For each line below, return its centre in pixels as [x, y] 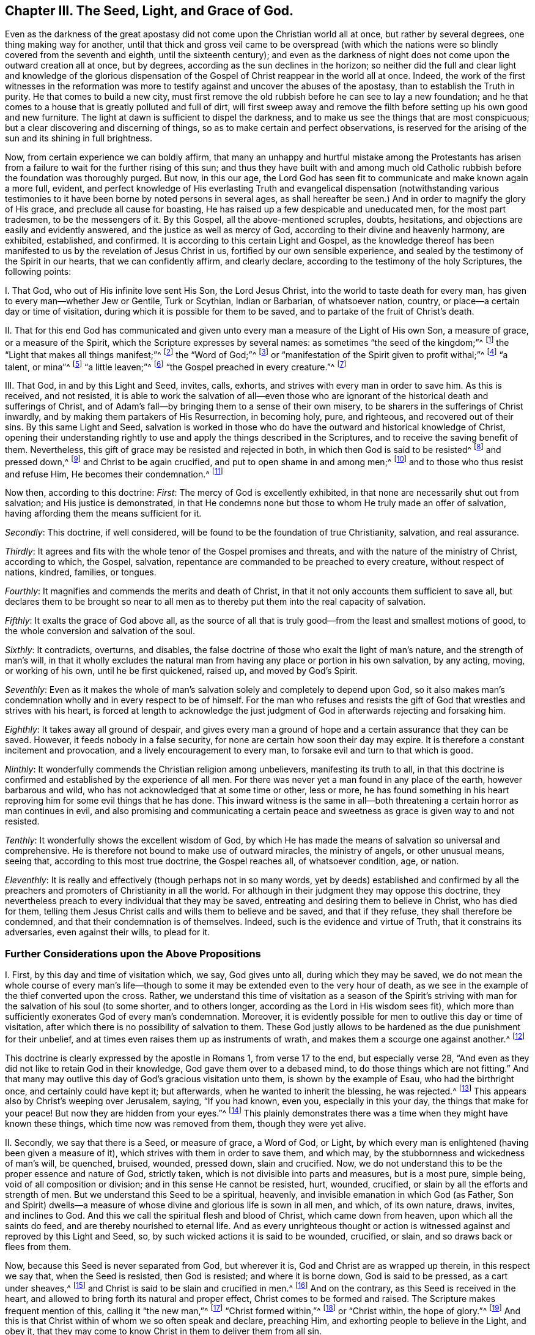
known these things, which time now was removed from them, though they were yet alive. [186, 1124]
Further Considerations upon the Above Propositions [133, 953]
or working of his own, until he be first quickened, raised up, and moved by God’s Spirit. [181, 671]
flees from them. [38, 1247]
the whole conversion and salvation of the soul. [100, 631]
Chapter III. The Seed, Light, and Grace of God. [149, 11]
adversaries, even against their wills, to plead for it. [108, 932]
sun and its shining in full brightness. [79, 138]
